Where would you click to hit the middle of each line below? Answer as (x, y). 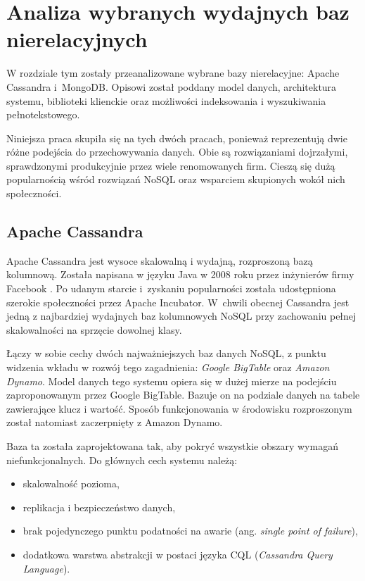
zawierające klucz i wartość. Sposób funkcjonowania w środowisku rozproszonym (179, 408)
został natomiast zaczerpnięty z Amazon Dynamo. (115, 422)
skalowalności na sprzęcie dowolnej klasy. (94, 329)
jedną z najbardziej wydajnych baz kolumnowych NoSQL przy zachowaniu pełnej (181, 316)
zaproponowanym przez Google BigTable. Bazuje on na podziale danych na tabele (183, 395)
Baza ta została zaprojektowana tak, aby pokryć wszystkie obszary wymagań (172, 445)
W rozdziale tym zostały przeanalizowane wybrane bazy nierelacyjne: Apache (173, 73)
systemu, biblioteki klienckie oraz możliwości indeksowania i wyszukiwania (166, 100)
